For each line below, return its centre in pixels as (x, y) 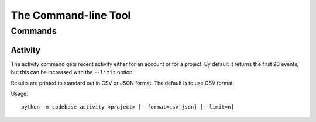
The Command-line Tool (71, 15)
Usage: (20, 93)
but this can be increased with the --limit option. (72, 72)
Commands (34, 31)
